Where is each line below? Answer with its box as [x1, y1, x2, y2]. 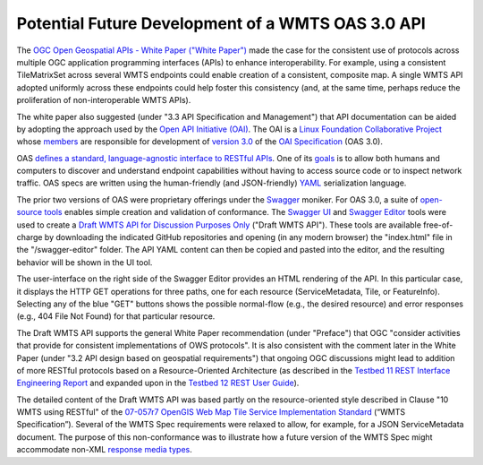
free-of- [423, 220, 453, 230]
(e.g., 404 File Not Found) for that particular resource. [16, 311, 216, 322]
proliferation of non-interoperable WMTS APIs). [16, 95, 191, 106]
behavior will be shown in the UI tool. [16, 256, 153, 268]
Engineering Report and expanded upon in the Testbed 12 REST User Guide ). [16, 377, 300, 389]
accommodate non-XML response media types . [16, 444, 192, 455]
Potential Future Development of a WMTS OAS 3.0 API [16, 13, 427, 33]
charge [16, 232, 43, 243]
